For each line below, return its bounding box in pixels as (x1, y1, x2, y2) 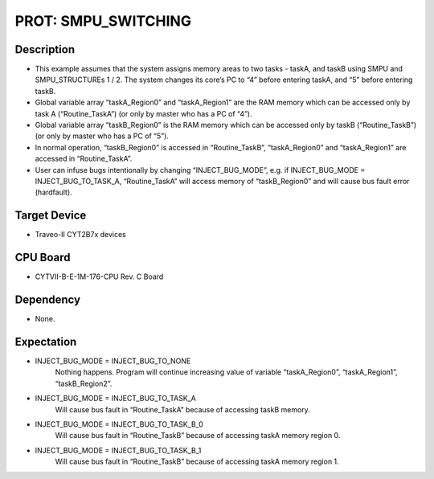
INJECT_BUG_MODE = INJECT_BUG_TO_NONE (35, 356, 191, 366)
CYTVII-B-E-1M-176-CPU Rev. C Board (35, 272, 164, 281)
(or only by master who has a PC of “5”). (35, 131, 169, 141)
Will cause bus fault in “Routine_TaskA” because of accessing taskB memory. (55, 404, 311, 414)
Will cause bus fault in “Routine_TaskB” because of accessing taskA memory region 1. (55, 456, 339, 466)
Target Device (14, 209, 87, 223)
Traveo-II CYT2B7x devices (35, 230, 126, 239)
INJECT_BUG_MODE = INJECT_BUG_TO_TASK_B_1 (35, 445, 202, 455)
